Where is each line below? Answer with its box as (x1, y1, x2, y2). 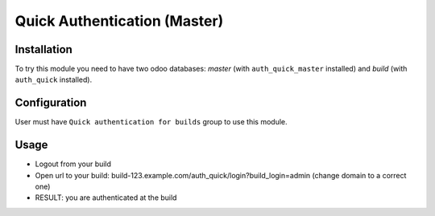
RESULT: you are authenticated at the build (35, 193, 177, 202)
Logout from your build (35, 159, 112, 169)
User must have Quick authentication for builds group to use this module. (14, 117, 288, 127)
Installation (14, 43, 72, 56)
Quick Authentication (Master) (14, 12, 224, 30)
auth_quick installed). (14, 75, 93, 84)
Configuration (14, 96, 87, 110)
